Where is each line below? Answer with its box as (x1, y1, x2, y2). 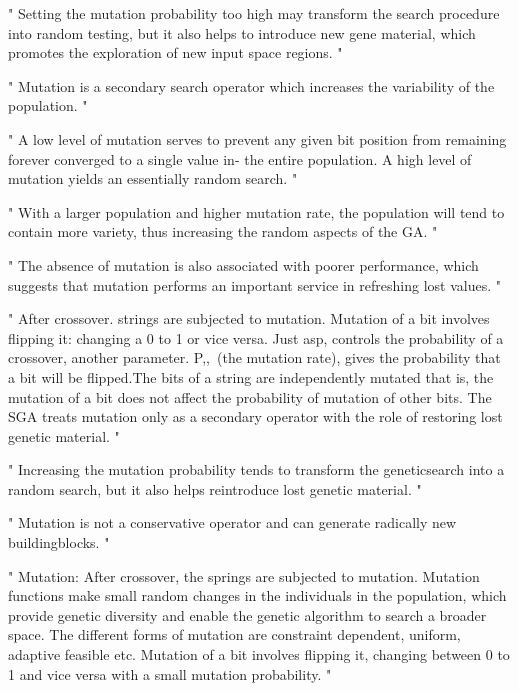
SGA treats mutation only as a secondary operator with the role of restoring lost (8, 406, 503, 427)
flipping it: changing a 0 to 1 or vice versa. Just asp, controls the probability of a (8, 327, 504, 348)
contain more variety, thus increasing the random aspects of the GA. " (8, 221, 438, 242)
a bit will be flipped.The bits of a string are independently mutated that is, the (8, 366, 494, 387)
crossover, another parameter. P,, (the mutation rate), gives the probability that (8, 347, 501, 368)
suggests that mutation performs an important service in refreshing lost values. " (8, 274, 501, 295)
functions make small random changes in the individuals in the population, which (8, 585, 507, 606)
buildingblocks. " (8, 532, 110, 553)
